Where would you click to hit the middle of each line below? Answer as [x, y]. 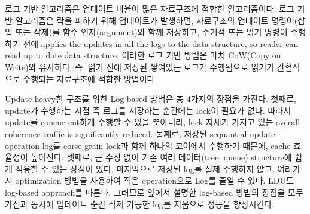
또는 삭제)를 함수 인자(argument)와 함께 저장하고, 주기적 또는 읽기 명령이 [151, 32]
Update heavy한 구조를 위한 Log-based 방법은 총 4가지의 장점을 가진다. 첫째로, [151, 99]
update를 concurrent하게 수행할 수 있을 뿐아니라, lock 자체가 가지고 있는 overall [153, 122]
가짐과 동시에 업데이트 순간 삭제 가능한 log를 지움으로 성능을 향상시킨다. [140, 204]
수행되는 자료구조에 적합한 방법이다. [90, 78]
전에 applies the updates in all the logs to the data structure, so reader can [161, 43]
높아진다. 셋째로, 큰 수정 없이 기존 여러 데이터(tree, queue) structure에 [161, 157]
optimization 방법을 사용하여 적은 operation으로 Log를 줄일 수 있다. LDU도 [154, 180]
